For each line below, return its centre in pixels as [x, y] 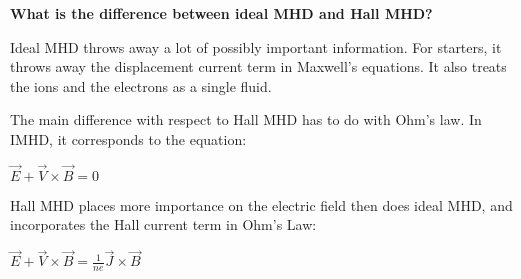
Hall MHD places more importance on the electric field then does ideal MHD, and [261, 204]
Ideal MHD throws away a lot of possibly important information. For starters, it [256, 46]
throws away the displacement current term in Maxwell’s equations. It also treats [258, 66]
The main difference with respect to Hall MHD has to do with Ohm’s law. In [246, 119]
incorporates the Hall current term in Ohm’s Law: [163, 224]
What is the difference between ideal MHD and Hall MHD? [221, 13]
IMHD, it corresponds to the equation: [128, 138]
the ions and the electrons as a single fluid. [141, 85]
